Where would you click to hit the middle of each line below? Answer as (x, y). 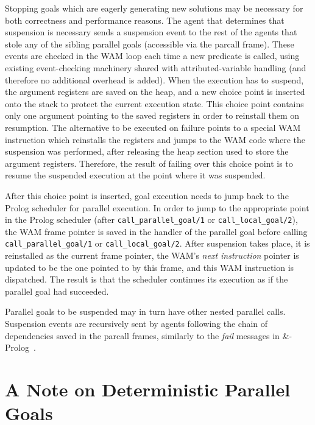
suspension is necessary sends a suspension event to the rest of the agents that (151, 32)
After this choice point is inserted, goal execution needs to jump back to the (147, 195)
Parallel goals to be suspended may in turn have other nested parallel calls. (145, 311)
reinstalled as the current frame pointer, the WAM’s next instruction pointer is (152, 255)
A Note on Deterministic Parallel (148, 389)
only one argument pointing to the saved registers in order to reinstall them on (152, 115)
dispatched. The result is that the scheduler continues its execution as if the (147, 279)
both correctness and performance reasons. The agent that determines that (145, 20)
